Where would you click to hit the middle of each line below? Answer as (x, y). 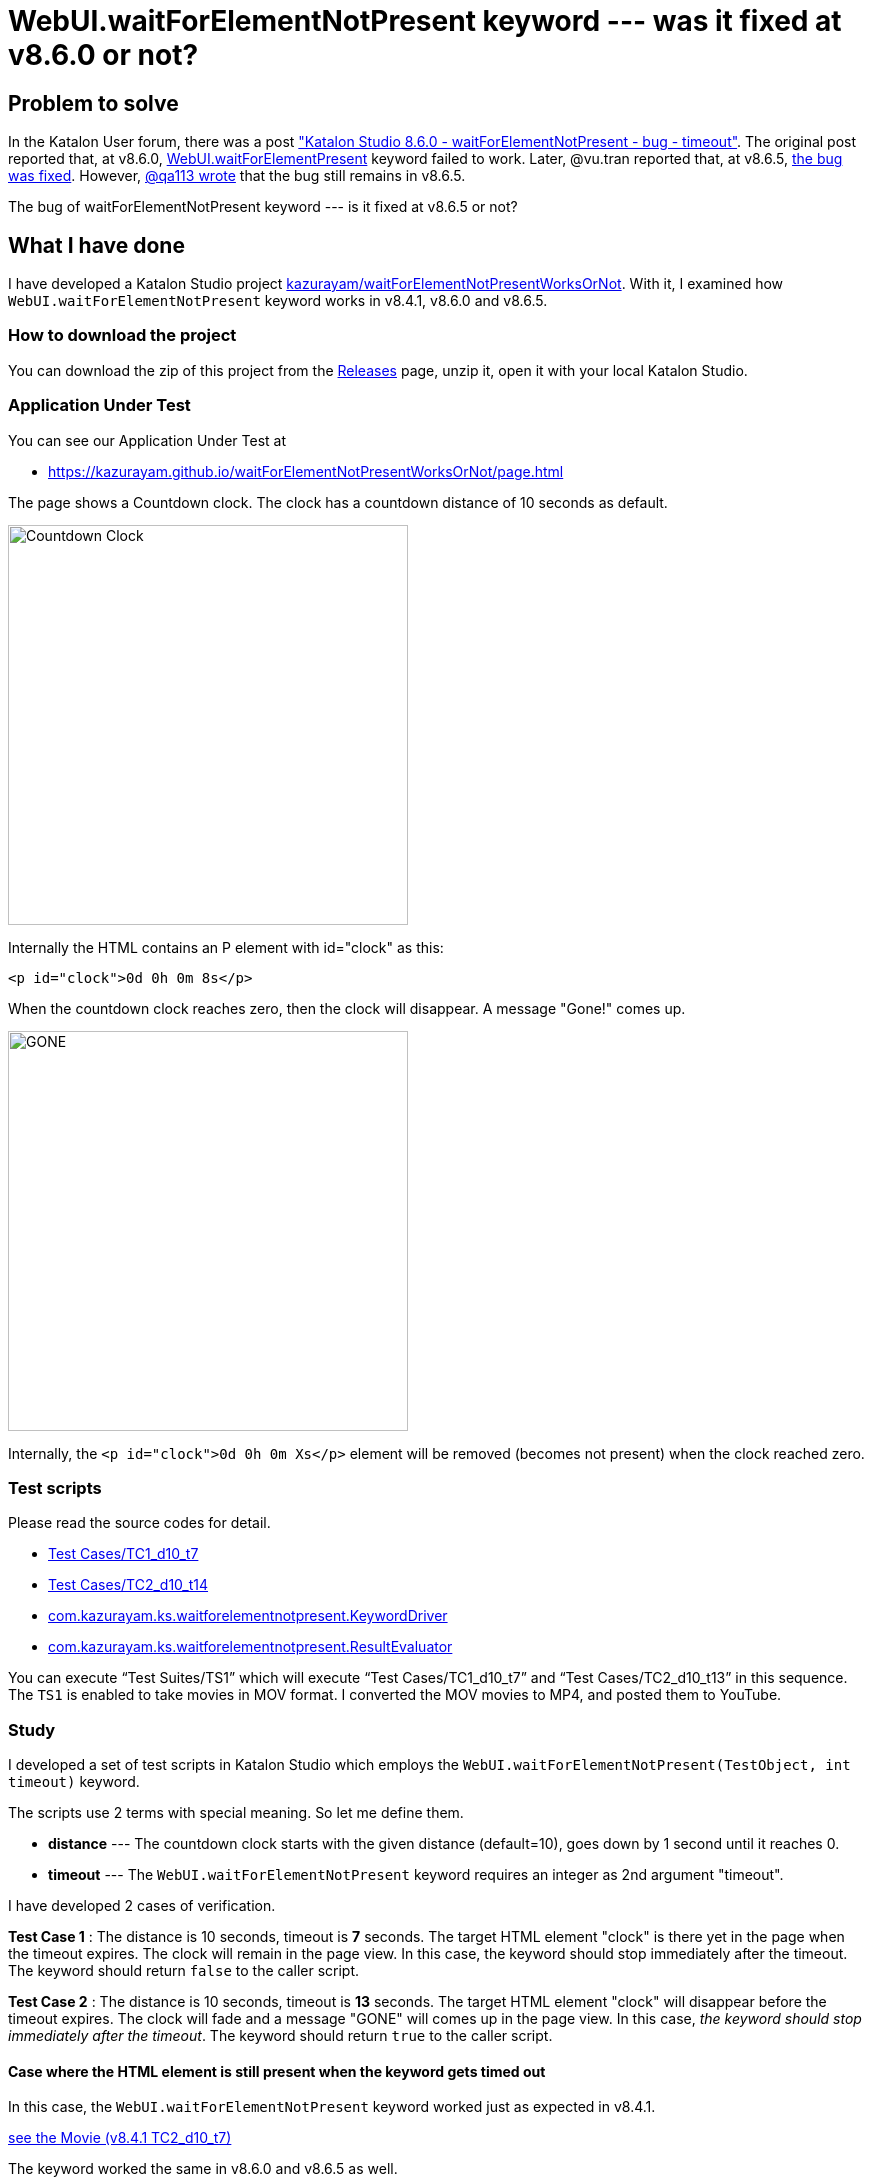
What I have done (96, 245)
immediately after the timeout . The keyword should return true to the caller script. (280, 2036)
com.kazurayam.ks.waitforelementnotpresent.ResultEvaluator (250, 1647)
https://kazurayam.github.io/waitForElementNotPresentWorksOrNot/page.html (306, 471)
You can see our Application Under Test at (147, 440)
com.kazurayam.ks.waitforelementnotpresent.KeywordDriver (248, 1616)
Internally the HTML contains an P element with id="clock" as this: (226, 947)
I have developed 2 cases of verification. (142, 1906)
